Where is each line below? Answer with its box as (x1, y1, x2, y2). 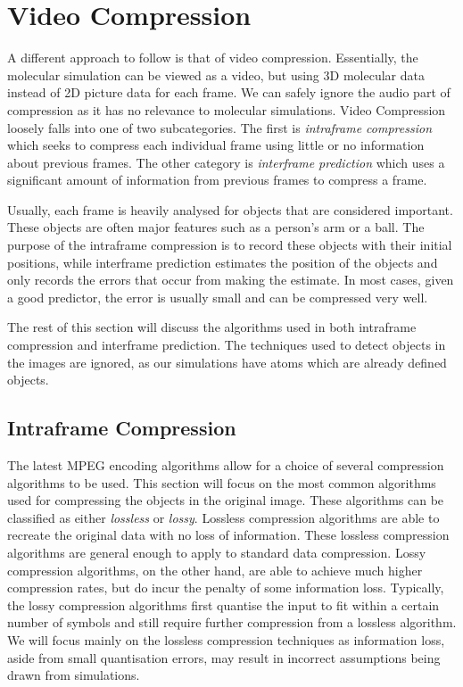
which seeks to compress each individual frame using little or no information (7, 136, 425, 154)
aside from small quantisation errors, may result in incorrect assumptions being (7, 648, 441, 666)
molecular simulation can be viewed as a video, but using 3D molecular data (7, 65, 425, 84)
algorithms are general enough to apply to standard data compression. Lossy (7, 542, 426, 561)
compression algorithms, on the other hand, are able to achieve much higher (7, 560, 423, 579)
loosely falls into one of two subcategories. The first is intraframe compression (7, 118, 433, 137)
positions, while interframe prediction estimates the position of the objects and (7, 252, 438, 271)
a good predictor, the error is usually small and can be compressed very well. (7, 287, 428, 306)
